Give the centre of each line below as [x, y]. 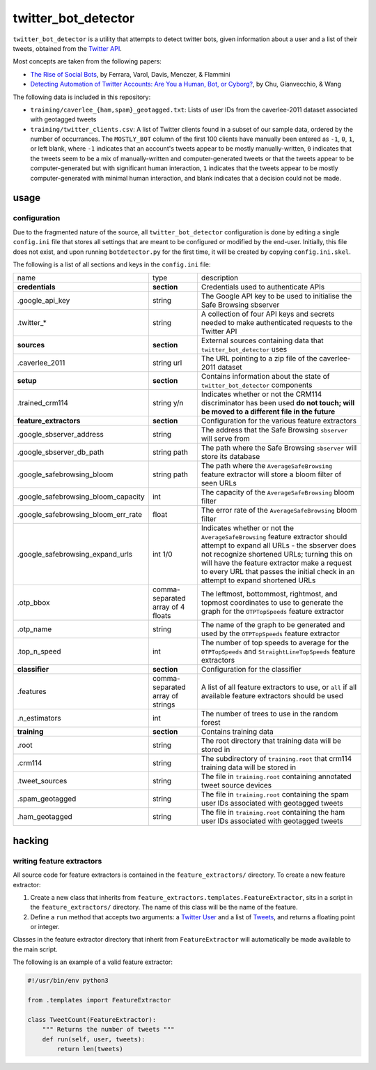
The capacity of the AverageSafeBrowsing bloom [278, 492]
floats [162, 616]
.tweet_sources [42, 781]
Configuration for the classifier [251, 670]
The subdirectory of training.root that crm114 [276, 759]
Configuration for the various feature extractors [279, 421]
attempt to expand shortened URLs [258, 580]
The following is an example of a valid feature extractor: [93, 962]
